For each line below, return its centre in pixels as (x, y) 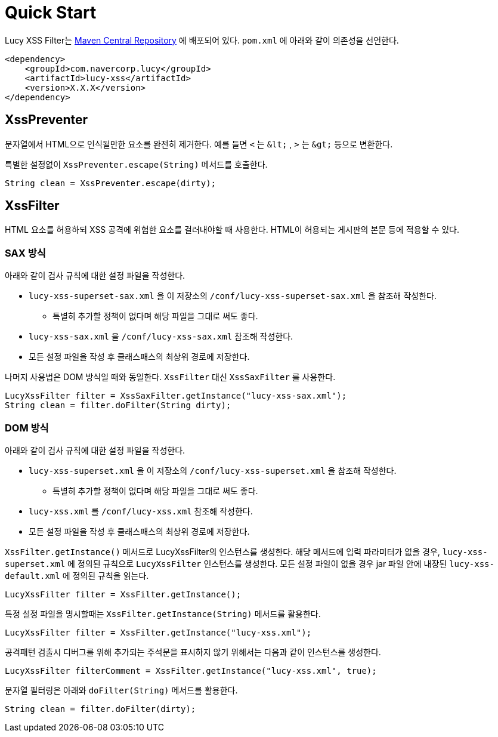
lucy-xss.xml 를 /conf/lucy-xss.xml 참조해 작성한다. (141, 511)
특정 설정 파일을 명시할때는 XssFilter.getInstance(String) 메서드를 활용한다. (163, 613)
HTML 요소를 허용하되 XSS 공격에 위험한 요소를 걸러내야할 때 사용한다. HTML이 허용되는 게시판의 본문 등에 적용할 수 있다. (232, 230)
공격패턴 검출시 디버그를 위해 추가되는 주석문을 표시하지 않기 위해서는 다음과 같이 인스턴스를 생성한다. (193, 652)
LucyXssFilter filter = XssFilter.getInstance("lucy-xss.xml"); (158, 632)
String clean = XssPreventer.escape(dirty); (111, 183)
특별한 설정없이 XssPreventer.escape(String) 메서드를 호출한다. (136, 164)
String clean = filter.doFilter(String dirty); (118, 405)
